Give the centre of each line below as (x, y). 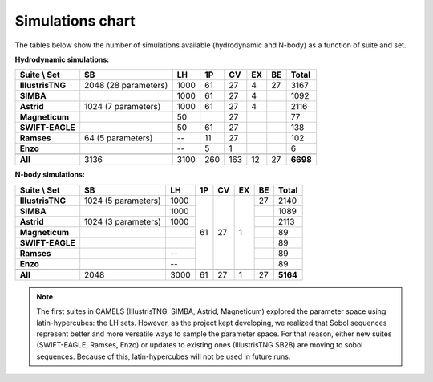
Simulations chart (75, 21)
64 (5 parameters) (119, 138)
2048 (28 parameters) (126, 86)
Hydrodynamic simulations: (62, 59)
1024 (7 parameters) (123, 107)
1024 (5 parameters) (123, 201)
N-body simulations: (50, 175)
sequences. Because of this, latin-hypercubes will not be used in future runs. (164, 356)
